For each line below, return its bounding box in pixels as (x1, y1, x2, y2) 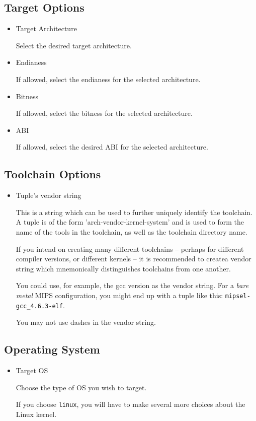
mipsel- (225, 292, 250, 300)
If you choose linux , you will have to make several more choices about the (16, 399, 245, 409)
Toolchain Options (4, 166, 101, 182)
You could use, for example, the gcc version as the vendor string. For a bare (16, 280, 249, 291)
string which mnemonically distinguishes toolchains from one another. (16, 263, 231, 273)
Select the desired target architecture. (16, 40, 132, 50)
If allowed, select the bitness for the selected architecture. (16, 108, 193, 118)
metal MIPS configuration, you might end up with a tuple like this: (16, 290, 223, 300)
